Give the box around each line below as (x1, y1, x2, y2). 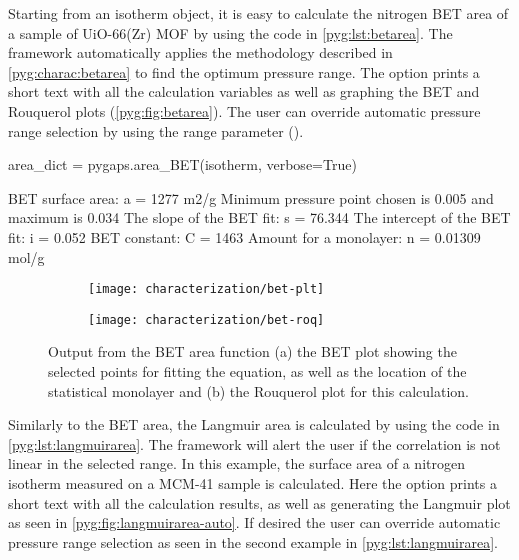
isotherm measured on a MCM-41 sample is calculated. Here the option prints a (8, 473, 497, 493)
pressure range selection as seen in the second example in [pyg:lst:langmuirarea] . (8, 531, 498, 552)
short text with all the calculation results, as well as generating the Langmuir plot (8, 492, 511, 513)
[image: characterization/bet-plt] (88, 282, 325, 297)
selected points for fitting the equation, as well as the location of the (48, 361, 467, 382)
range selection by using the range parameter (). (8, 120, 304, 141)
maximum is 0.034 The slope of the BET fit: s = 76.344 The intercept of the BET (8, 207, 511, 228)
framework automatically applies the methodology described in (8, 42, 393, 63)
